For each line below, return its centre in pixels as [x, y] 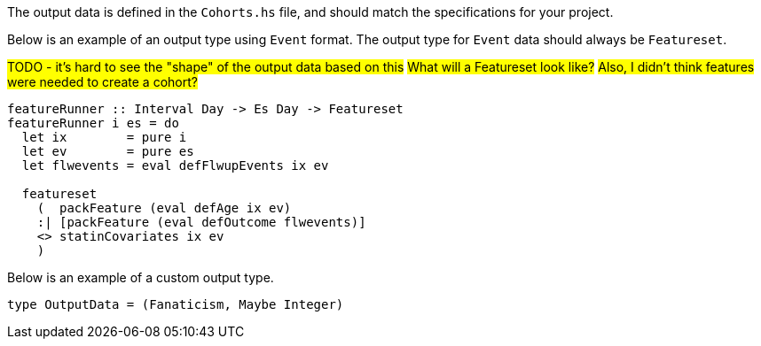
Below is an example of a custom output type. [141, 277]
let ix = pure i [104, 137]
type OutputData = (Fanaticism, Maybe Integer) [176, 304]
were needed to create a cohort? [102, 82]
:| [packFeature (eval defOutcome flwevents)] [201, 222]
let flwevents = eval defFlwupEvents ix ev [175, 165]
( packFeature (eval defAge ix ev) [164, 208]
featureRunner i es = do [93, 123]
